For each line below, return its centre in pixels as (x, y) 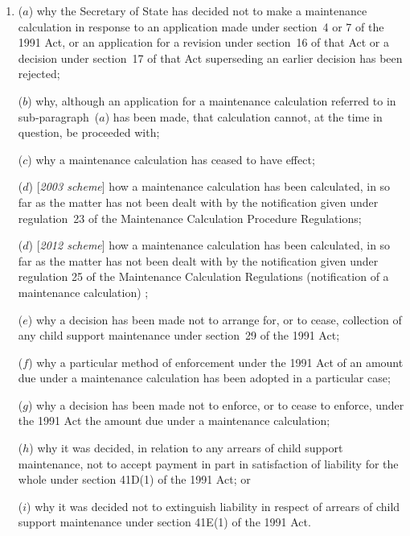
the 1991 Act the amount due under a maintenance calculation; (174, 421)
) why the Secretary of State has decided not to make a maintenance (198, 10)
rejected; (39, 74)
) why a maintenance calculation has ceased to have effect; (171, 159)
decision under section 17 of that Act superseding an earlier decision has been (210, 58)
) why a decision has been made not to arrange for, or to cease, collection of (215, 319)
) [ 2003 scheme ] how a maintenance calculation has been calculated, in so (209, 186)
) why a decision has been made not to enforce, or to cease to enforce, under (216, 404)
